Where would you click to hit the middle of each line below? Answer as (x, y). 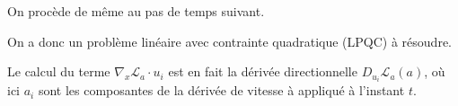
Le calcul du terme (59, 71)
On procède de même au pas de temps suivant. (136, 11)
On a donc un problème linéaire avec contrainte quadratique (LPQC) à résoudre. (229, 41)
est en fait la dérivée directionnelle (263, 71)
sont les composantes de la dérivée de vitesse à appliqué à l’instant (221, 90)
